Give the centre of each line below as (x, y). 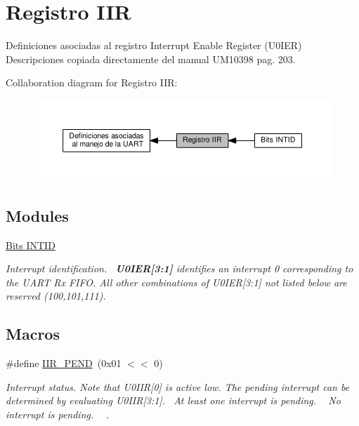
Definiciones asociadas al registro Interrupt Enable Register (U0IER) (154, 45)
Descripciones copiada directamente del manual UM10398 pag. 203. (151, 59)
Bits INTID (31, 245)
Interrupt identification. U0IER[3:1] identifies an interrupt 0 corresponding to (179, 268)
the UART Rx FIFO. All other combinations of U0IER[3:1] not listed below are (176, 282)
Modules (37, 215)
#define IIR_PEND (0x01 (64, 363)
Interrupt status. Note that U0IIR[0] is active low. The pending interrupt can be (178, 386)
